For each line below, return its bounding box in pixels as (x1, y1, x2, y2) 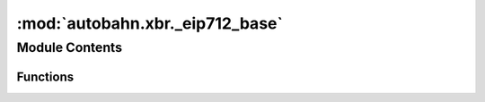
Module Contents (16, 39, 123, 55)
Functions (16, 69, 75, 84)
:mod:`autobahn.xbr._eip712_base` (16, 13, 283, 33)
